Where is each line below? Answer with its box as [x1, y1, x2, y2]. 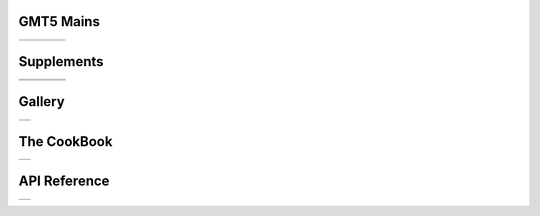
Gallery [18, 93, 65, 110]
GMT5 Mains [18, 13, 100, 30]
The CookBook [18, 133, 113, 150]
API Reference [18, 173, 110, 190]
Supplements [18, 53, 104, 70]
